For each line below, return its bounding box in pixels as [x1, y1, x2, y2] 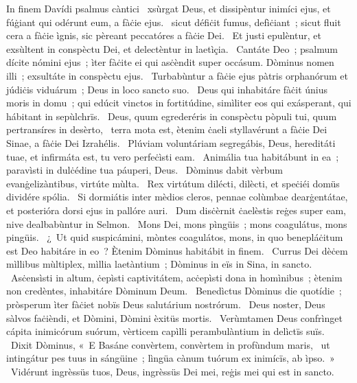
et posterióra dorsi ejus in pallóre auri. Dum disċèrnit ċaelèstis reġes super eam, [6, 202, 346, 217]
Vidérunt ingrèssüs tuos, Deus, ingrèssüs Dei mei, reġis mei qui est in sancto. [10, 364, 334, 379]
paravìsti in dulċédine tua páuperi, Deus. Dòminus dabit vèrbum [6, 163, 283, 177]
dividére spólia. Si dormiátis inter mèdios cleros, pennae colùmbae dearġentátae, [6, 189, 348, 204]
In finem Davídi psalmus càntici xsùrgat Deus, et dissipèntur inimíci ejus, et [6, 1, 331, 15]
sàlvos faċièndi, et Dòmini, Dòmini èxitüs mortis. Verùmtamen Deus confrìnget [6, 310, 343, 325]
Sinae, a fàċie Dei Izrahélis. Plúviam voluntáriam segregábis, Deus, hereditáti [6, 135, 336, 150]
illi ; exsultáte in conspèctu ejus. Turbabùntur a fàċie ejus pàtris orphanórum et [6, 68, 349, 82]
